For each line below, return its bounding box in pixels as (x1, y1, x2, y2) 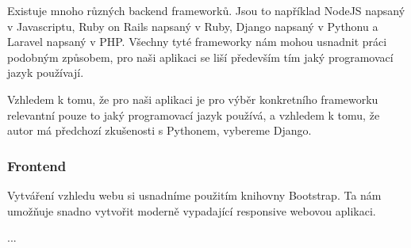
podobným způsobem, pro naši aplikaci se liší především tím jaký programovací (7, 48, 394, 65)
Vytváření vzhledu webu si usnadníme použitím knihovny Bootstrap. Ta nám (7, 186, 382, 203)
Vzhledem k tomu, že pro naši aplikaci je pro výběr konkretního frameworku (7, 90, 378, 107)
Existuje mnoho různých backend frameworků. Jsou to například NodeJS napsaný (7, 2, 405, 18)
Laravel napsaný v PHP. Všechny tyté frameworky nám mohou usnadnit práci (7, 33, 387, 50)
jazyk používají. (7, 64, 84, 81)
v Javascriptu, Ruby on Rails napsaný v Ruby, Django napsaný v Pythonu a (7, 17, 378, 34)
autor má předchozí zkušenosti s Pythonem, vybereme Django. (7, 122, 312, 139)
